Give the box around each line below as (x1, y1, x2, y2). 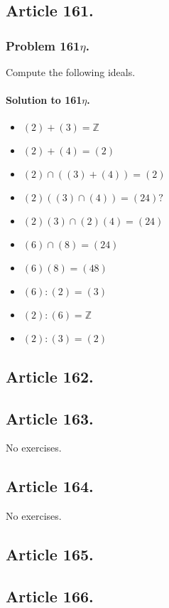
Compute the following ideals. (6, 65, 136, 79)
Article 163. (6, 407, 94, 429)
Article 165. (6, 543, 94, 565)
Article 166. (6, 585, 94, 607)
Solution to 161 (6, 92, 82, 107)
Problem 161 (6, 36, 80, 54)
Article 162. (6, 365, 94, 387)
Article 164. (6, 475, 94, 497)
